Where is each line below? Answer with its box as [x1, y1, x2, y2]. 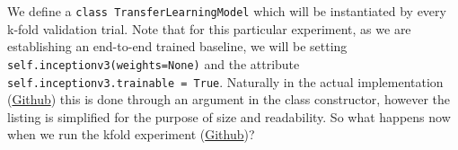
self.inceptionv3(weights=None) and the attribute [7, 54, 300, 73]
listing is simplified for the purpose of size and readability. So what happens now [7, 107, 451, 126]
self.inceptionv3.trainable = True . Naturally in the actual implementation [7, 72, 444, 91]
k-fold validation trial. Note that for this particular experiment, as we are [7, 19, 411, 38]
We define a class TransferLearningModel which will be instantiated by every [7, 2, 446, 20]
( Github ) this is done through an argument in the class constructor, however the [7, 90, 451, 109]
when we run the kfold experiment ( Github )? [7, 125, 255, 144]
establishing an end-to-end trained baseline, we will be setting [7, 37, 348, 56]
